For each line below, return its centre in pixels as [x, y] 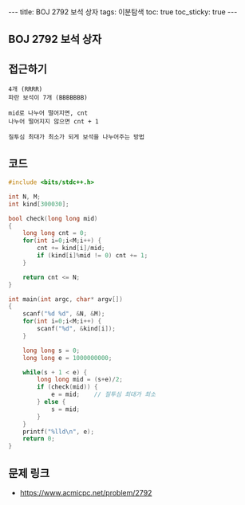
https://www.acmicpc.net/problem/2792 [86, 492]
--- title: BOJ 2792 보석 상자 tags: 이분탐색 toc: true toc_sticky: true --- [123, 12]
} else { [51, 402]
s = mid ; [65, 409]
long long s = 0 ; [51, 350]
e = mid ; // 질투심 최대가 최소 [103, 395]
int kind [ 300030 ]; [39, 204]
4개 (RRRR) [26, 89]
